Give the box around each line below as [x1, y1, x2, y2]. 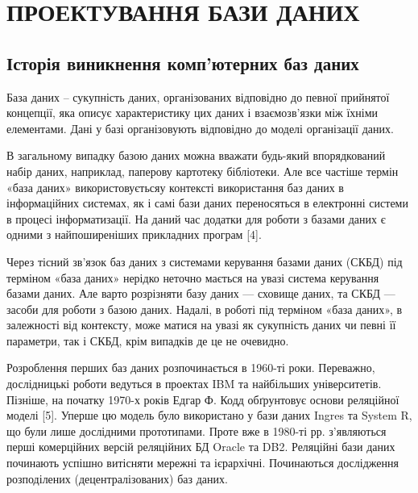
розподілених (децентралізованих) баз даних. [6, 470, 228, 487]
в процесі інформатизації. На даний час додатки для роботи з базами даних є [6, 210, 386, 227]
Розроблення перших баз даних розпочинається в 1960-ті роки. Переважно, [6, 359, 375, 376]
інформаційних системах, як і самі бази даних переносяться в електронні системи [6, 194, 408, 211]
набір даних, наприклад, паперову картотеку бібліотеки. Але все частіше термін [6, 162, 399, 179]
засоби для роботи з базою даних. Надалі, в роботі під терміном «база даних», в [6, 300, 403, 317]
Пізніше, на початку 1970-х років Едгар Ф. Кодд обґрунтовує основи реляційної [6, 391, 399, 407]
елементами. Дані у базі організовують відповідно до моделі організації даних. [6, 119, 394, 136]
